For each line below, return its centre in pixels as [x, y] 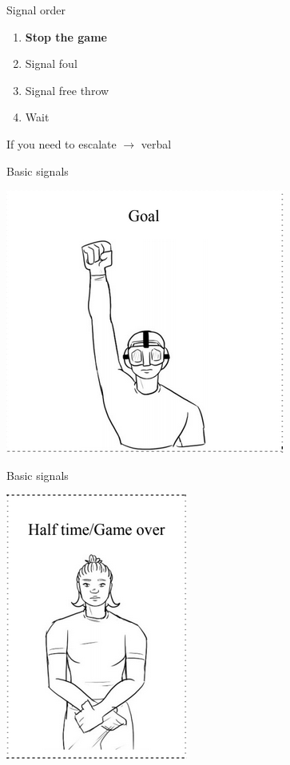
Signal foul [51, 63]
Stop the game [66, 36]
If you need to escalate [62, 143]
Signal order [36, 10]
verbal [156, 143]
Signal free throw [67, 90]
